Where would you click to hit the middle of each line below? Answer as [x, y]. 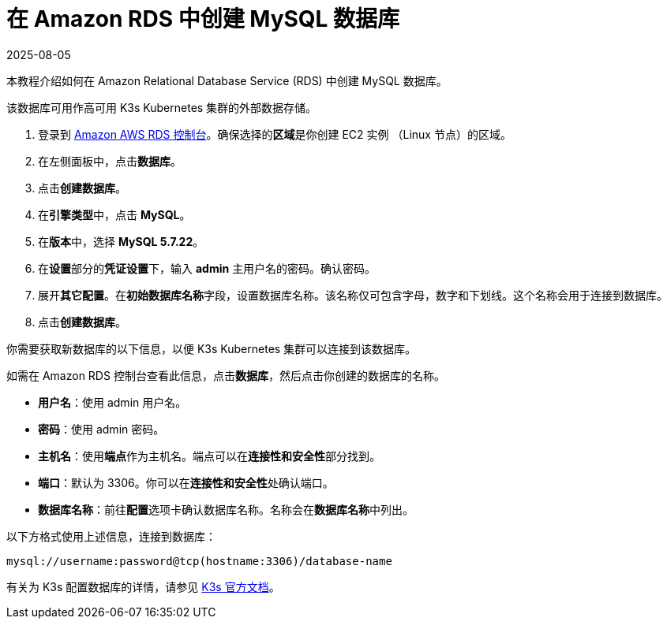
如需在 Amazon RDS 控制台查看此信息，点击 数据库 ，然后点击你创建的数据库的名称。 [226, 375]
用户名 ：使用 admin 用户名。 [112, 402]
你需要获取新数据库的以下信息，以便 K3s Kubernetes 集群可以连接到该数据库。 [212, 348]
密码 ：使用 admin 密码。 [101, 429]
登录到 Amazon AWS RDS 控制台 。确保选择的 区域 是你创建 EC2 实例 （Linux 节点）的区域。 [275, 134]
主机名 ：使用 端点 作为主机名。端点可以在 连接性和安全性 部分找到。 [209, 456]
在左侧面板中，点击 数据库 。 [110, 161]
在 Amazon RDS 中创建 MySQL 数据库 [203, 19]
